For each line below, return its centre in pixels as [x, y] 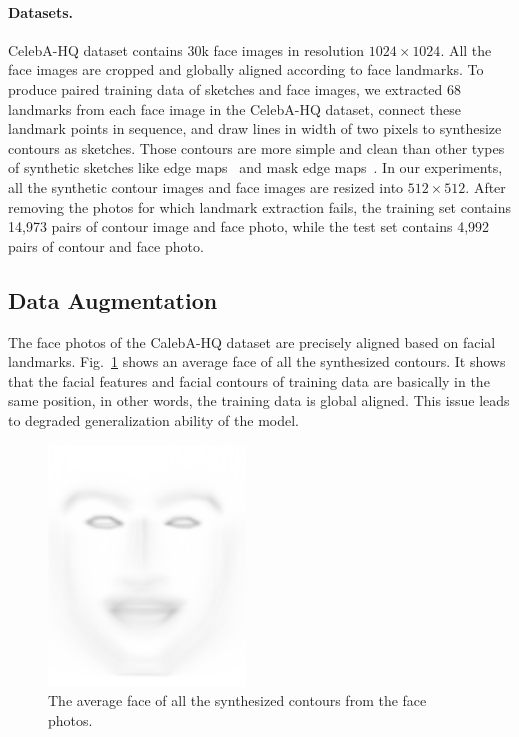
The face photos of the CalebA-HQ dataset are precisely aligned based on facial [252, 341]
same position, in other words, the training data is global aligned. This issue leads [259, 400]
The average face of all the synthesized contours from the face [237, 700]
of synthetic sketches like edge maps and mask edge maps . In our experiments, [255, 167]
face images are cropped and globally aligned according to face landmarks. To [246, 69]
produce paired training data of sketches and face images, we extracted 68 [235, 88]
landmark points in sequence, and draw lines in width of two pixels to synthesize [255, 128]
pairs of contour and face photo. [106, 245]
